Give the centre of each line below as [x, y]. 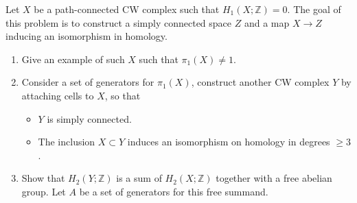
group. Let [44, 191]
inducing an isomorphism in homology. [87, 36]
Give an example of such [73, 59]
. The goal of [314, 9]
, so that [123, 95]
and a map [267, 22]
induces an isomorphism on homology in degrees [229, 142]
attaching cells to [58, 95]
